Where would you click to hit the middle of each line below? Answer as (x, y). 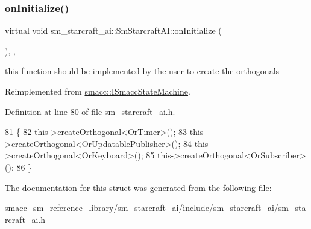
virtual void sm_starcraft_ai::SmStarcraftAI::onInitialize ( (113, 30)
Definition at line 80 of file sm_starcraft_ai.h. (90, 111)
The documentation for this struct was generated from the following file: (138, 187)
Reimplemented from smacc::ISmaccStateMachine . (98, 91)
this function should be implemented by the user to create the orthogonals (142, 71)
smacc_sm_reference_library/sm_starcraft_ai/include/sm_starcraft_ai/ (142, 208)
